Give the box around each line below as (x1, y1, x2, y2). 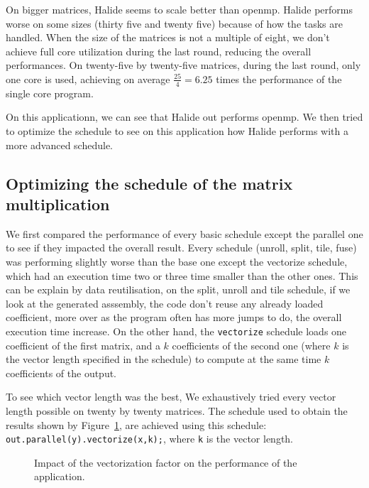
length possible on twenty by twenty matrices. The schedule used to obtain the (6, 403, 348, 418)
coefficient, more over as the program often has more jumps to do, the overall (6, 310, 342, 325)
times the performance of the (216, 71, 342, 86)
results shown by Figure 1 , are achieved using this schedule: (6, 417, 267, 432)
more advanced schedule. (6, 137, 113, 152)
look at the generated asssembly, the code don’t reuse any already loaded (6, 295, 324, 310)
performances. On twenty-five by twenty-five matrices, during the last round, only (6, 58, 361, 72)
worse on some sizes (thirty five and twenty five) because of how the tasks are (6, 16, 343, 31)
